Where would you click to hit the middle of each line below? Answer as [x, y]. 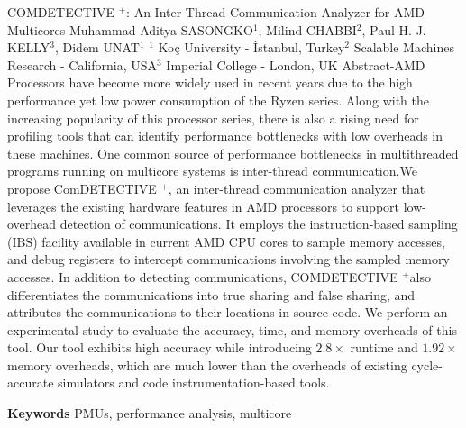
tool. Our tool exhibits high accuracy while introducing [160, 347]
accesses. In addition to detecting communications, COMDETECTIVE [203, 276]
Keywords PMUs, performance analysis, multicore [150, 413]
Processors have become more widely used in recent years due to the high [210, 82]
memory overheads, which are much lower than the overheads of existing [207, 364]
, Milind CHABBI [307, 29]
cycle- [427, 364]
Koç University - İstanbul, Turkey [251, 47]
